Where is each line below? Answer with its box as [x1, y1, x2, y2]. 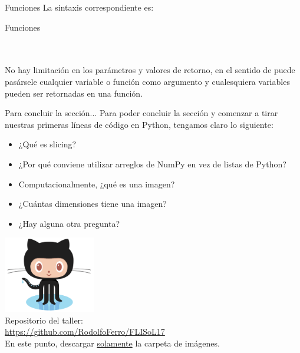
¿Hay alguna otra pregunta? [18, 217, 120, 229]
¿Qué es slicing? [18, 138, 77, 150]
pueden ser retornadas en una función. [5, 87, 143, 99]
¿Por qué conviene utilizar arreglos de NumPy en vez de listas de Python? [18, 157, 286, 170]
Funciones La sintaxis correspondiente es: [5, 1, 154, 13]
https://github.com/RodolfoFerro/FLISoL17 [5, 325, 165, 338]
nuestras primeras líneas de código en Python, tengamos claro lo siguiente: [5, 118, 273, 130]
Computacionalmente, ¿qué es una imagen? [18, 177, 175, 190]
